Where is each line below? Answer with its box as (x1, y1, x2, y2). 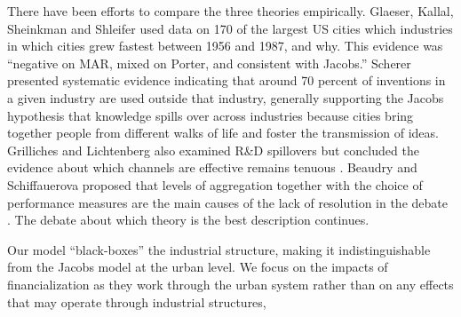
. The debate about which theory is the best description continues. (7, 210, 370, 229)
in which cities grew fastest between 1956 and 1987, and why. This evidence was (7, 36, 443, 55)
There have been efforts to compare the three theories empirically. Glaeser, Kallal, (7, 2, 454, 20)
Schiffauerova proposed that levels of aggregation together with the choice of (7, 175, 423, 194)
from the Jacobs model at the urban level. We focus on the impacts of (7, 258, 388, 276)
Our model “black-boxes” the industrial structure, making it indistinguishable (7, 240, 431, 258)
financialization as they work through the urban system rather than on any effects (7, 274, 454, 293)
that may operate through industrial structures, (7, 292, 266, 311)
